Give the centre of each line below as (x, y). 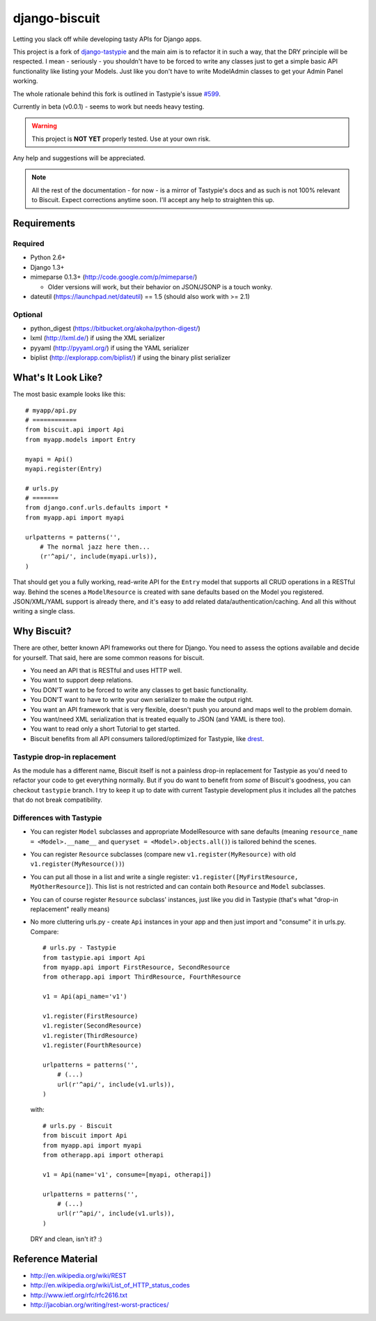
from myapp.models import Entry (80, 440)
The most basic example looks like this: (69, 395)
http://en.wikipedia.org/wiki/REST (78, 1275)
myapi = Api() (49, 459)
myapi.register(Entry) (64, 468)
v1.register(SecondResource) (92, 1026)
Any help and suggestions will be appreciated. (79, 158)
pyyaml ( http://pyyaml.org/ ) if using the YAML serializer (110, 348)
